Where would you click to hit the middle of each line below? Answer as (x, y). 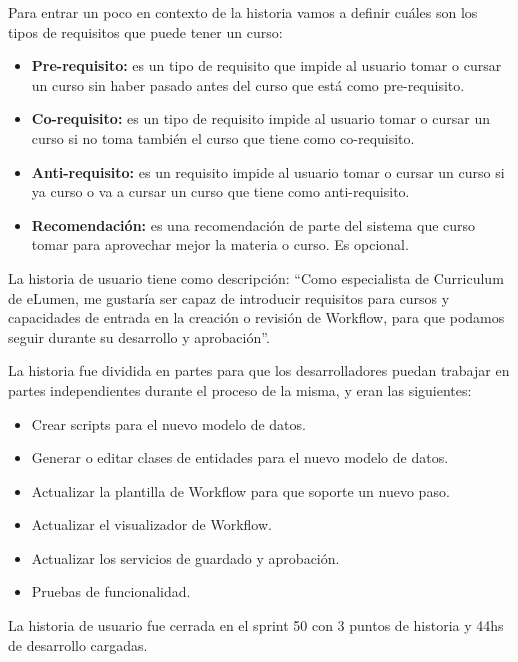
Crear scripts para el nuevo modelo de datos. (168, 423)
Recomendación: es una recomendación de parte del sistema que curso (253, 224)
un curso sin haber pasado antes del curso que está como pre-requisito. (248, 84)
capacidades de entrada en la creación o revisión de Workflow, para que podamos (256, 317)
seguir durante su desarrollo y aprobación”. (139, 336)
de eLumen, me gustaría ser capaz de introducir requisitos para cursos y (229, 297)
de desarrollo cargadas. (78, 644)
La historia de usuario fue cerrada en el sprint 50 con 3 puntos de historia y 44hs (256, 625)
